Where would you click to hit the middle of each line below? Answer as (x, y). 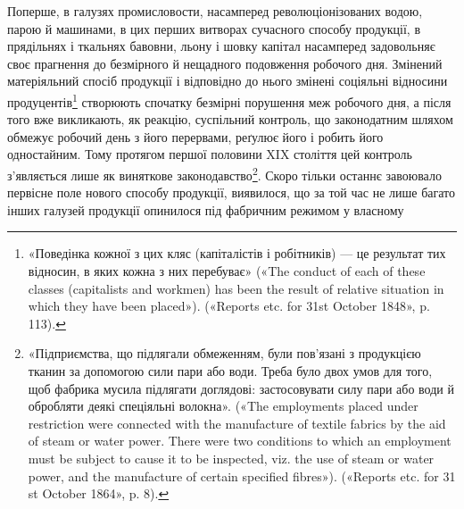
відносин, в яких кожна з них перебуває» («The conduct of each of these (227, 271)
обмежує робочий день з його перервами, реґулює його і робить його (195, 136)
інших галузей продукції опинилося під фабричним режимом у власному (206, 209)
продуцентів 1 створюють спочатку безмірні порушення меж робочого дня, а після (229, 100)
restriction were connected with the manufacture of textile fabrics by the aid (237, 423)
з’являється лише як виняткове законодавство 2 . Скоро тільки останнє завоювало (224, 174)
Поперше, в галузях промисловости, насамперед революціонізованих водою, (215, 11)
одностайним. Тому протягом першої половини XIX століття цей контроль (210, 154)
